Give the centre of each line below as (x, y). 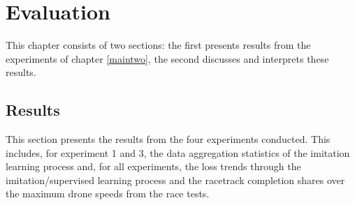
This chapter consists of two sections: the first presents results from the (158, 45)
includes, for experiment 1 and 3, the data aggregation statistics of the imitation (178, 152)
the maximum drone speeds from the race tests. (108, 193)
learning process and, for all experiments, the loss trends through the (153, 166)
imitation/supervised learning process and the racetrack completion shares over (175, 180)
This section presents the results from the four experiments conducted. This (168, 139)
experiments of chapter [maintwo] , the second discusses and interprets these (167, 58)
